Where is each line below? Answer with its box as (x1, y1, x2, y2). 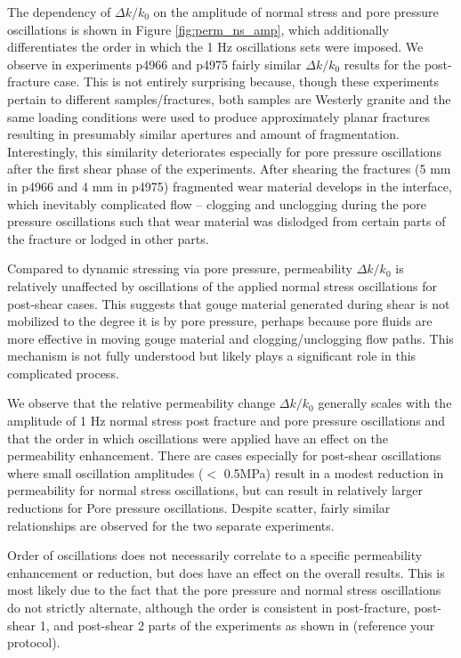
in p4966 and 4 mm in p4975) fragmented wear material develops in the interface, (7, 176, 452, 195)
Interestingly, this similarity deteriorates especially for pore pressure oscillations (7, 142, 441, 160)
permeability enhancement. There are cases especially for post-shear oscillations (7, 446, 441, 465)
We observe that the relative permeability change (7, 394, 276, 412)
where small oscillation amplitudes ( (7, 463, 204, 482)
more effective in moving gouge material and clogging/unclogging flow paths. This (7, 329, 454, 347)
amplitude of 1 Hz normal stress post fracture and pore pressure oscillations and (7, 411, 446, 430)
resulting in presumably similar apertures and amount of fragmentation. (7, 125, 400, 143)
